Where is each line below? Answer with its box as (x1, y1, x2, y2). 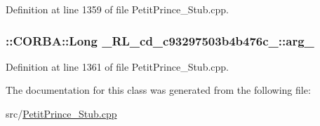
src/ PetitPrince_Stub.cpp (6, 106, 117, 120)
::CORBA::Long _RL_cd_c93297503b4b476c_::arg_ (6, 31, 314, 49)
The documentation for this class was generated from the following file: (6, 83, 311, 97)
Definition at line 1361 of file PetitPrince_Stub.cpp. (6, 59, 229, 73)
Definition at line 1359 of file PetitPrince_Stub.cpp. (6, 2, 229, 16)
